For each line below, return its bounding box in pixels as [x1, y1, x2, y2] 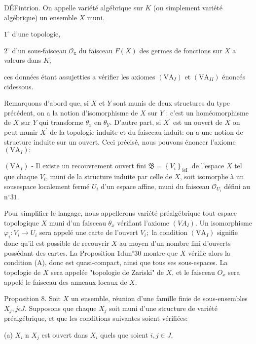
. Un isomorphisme [195, 217, 252, 228]
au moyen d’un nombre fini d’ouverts [119, 238, 231, 248]
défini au [224, 181, 251, 191]
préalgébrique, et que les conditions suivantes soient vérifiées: [4, 313, 188, 323]
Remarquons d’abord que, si [4, 98, 89, 108]
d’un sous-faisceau [12, 45, 67, 55]
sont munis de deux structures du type [113, 98, 230, 108]
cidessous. [4, 81, 34, 91]
